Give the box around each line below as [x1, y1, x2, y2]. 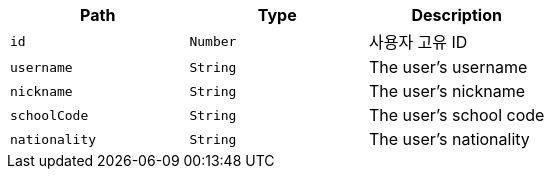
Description [411, 5, 502, 25]
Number [189, 33, 237, 49]
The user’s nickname [368, 81, 525, 101]
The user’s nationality [368, 129, 530, 149]
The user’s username [368, 57, 528, 77]
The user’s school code [368, 105, 545, 125]
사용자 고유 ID [368, 32, 468, 52]
